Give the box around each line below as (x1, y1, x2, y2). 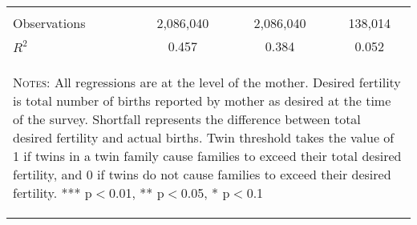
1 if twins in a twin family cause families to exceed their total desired (13, 147, 402, 165)
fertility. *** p (13, 183, 92, 202)
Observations (13, 14, 86, 32)
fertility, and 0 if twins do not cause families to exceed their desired (13, 165, 391, 183)
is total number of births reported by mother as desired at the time (13, 91, 391, 110)
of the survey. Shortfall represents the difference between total (13, 110, 361, 128)
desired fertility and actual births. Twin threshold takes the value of (13, 128, 395, 147)
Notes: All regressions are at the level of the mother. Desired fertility (13, 73, 401, 91)
